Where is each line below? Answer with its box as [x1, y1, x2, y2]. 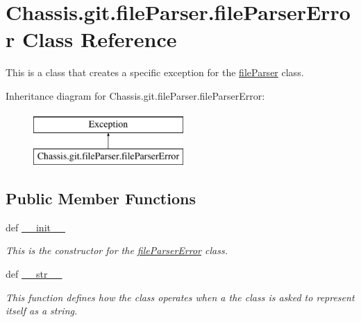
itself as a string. [6, 303, 78, 318]
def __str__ [6, 267, 62, 281]
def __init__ [6, 220, 65, 234]
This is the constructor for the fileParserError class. [6, 243, 228, 258]
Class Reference [22, 25, 177, 53]
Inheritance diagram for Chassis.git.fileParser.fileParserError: [6, 88, 265, 102]
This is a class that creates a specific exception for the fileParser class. [6, 65, 304, 80]
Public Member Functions [6, 188, 196, 209]
